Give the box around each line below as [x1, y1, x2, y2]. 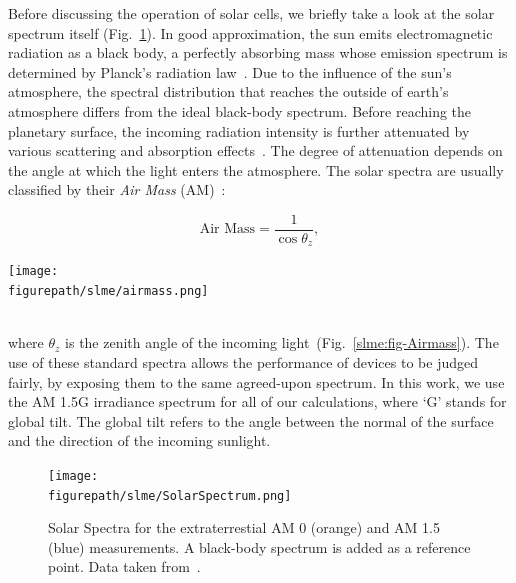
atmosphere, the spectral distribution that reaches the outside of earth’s [8, 81, 449, 102]
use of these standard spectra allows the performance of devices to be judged [8, 351, 478, 372]
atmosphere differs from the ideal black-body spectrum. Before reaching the [8, 100, 472, 121]
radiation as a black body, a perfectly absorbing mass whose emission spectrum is [8, 42, 508, 63]
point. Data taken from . [48, 556, 201, 577]
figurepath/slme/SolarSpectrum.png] [48, 488, 292, 503]
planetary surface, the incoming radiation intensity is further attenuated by [8, 120, 470, 141]
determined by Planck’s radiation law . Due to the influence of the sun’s [8, 61, 452, 82]
